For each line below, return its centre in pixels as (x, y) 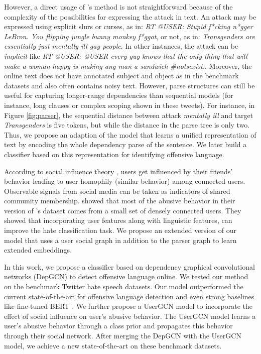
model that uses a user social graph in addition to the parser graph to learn (120, 240)
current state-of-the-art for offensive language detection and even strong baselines (129, 296)
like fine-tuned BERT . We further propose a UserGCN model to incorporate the (128, 306)
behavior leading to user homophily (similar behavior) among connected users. (125, 181)
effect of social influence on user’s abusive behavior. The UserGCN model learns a (130, 316)
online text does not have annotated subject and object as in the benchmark (121, 76)
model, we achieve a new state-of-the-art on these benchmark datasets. (113, 345)
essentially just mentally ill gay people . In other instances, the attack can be (121, 46)
